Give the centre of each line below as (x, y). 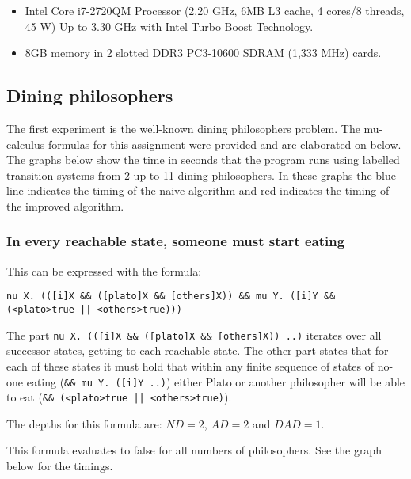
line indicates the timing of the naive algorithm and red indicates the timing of (198, 190)
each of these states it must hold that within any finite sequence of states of (190, 365)
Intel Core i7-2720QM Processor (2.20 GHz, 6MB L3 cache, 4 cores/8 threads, (215, 10)
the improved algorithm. (65, 205)
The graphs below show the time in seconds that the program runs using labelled (203, 160)
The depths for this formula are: (84, 423)
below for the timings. (60, 466)
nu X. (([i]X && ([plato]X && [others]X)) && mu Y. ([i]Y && (171, 297)
